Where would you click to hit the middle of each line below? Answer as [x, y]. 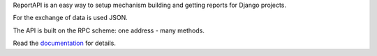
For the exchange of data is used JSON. [71, 18]
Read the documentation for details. [65, 43]
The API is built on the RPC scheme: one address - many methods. [109, 30]
